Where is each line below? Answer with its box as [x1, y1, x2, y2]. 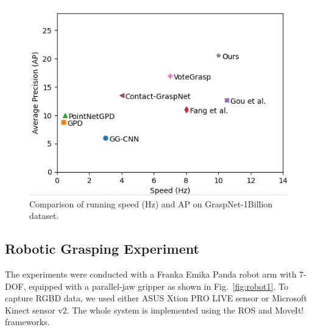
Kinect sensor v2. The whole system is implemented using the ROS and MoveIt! [5, 303, 304, 316]
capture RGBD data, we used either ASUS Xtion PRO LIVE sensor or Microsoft [5, 292, 307, 304]
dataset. [29, 209, 59, 222]
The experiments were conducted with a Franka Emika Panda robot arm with [5, 267, 297, 280]
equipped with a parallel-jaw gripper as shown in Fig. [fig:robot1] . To [29, 279, 288, 292]
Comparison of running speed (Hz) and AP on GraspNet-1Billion [29, 197, 273, 210]
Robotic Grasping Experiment [5, 239, 199, 258]
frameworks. [5, 315, 50, 328]
